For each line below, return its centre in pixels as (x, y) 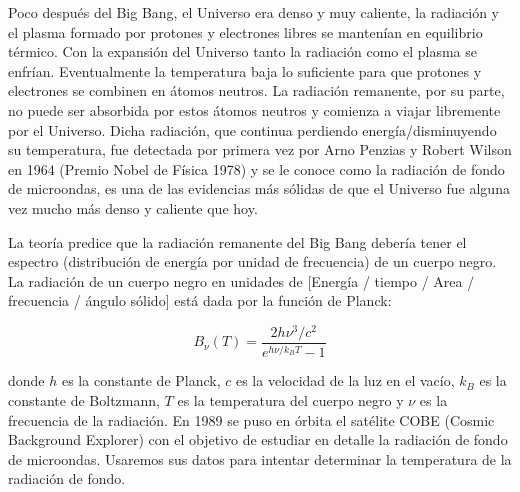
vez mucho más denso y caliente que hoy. (133, 207)
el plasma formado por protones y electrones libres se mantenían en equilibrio (245, 31)
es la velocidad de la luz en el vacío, (345, 380)
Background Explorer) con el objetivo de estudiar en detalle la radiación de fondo (258, 439)
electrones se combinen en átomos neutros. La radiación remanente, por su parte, (256, 90)
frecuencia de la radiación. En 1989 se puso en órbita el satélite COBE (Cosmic (251, 419)
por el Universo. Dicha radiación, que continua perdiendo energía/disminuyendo (252, 129)
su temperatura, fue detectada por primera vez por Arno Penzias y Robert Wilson (260, 149)
